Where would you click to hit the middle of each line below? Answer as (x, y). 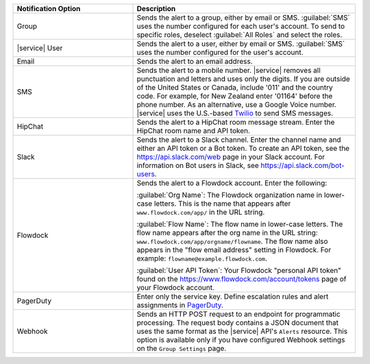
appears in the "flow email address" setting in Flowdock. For (234, 250)
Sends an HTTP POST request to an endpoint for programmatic (238, 314)
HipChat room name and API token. (193, 131)
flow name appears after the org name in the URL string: (227, 233)
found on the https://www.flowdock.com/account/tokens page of (242, 279)
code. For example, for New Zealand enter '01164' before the (235, 96)
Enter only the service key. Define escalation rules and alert (233, 296)
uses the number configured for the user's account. (220, 52)
